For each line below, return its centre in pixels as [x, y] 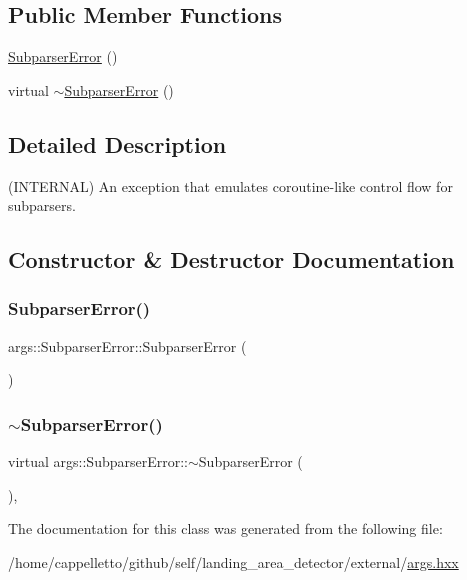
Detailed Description [117, 143]
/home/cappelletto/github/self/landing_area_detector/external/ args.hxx [233, 561]
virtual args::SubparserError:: [98, 461]
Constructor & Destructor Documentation [231, 259]
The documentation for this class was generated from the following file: [225, 528]
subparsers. [42, 205]
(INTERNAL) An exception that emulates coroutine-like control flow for [230, 185]
